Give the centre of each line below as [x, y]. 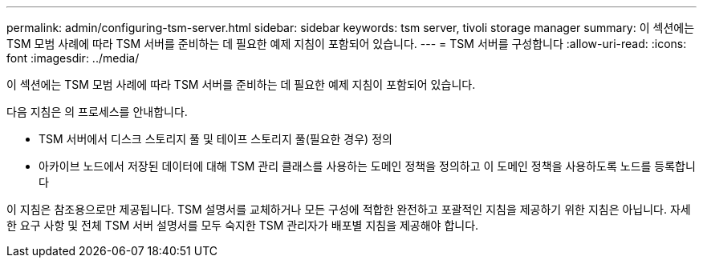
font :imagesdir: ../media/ [73, 58]
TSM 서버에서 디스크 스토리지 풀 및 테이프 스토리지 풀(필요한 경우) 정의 [215, 139]
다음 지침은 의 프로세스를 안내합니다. [97, 112]
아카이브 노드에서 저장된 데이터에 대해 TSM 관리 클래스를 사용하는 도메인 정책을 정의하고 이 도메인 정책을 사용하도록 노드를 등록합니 [367, 166]
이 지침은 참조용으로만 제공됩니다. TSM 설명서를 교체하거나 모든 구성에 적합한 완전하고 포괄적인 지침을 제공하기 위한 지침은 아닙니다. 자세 [349, 209]
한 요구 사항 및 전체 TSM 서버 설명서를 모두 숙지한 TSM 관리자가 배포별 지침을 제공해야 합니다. [243, 225]
